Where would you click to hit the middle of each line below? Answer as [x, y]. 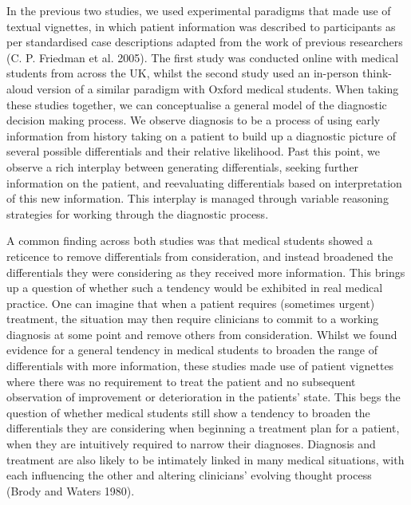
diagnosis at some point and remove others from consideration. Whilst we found [202, 334]
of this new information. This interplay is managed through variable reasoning [198, 198]
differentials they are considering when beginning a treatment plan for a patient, [203, 428]
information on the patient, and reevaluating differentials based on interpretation [204, 182]
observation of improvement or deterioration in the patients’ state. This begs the [204, 397]
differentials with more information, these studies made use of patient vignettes [200, 366]
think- [377, 73]
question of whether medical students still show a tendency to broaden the [188, 412]
